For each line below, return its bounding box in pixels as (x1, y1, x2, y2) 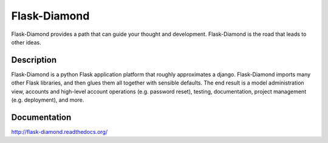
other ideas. (11, 38, 42, 46)
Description (11, 55, 57, 65)
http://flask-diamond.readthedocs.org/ (11, 128, 108, 135)
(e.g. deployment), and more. (11, 96, 84, 103)
